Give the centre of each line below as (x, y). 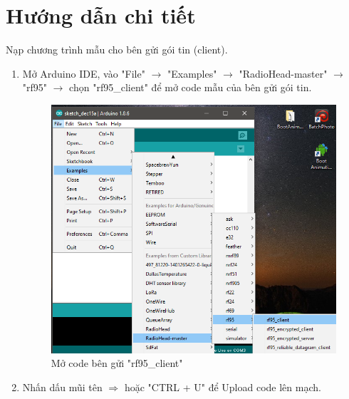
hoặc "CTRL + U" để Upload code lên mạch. (223, 387)
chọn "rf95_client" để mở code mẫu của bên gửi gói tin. (191, 87)
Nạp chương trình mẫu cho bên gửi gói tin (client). (117, 50)
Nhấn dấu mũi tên (62, 387)
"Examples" (192, 73)
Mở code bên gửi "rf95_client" (117, 363)
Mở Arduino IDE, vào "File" (84, 73)
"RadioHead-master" (283, 73)
